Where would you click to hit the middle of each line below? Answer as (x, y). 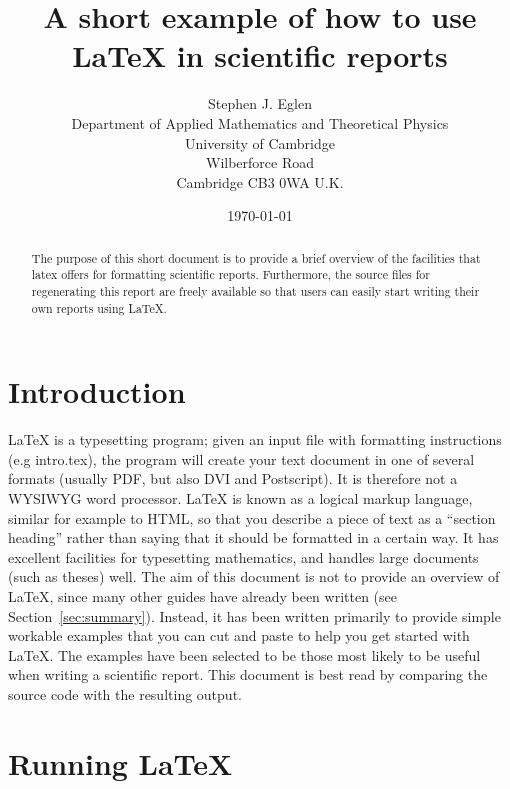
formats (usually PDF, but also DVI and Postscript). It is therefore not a (233, 478)
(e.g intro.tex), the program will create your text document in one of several (241, 458)
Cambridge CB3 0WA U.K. (260, 181)
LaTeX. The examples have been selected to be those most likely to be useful (244, 654)
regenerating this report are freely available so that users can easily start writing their (255, 290)
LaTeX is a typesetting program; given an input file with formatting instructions (255, 439)
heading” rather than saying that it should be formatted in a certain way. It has (253, 537)
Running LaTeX (120, 762)
